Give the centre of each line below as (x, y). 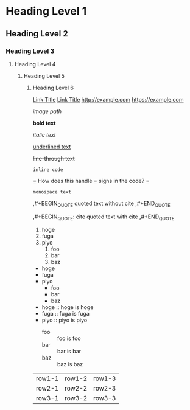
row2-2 (76, 389)
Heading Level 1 (46, 11)
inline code (48, 169)
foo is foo (69, 338)
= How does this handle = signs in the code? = (91, 181)
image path (47, 111)
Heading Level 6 (53, 88)
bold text (44, 123)
